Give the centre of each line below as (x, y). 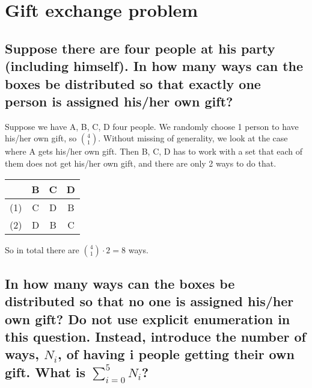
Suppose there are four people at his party (140, 48)
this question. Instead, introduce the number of (155, 337)
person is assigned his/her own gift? (119, 101)
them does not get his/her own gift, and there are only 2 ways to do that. (141, 163)
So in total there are (42, 249)
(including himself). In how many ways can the (154, 66)
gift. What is (45, 371)
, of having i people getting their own (176, 354)
